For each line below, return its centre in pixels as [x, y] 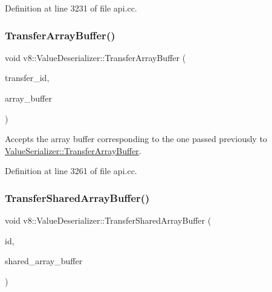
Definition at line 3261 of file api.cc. [71, 171]
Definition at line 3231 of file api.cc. [71, 8]
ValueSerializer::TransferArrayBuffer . [73, 150]
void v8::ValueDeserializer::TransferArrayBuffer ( [96, 57]
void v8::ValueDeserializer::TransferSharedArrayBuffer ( [108, 220]
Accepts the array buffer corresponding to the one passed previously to [136, 139]
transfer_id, [27, 78]
